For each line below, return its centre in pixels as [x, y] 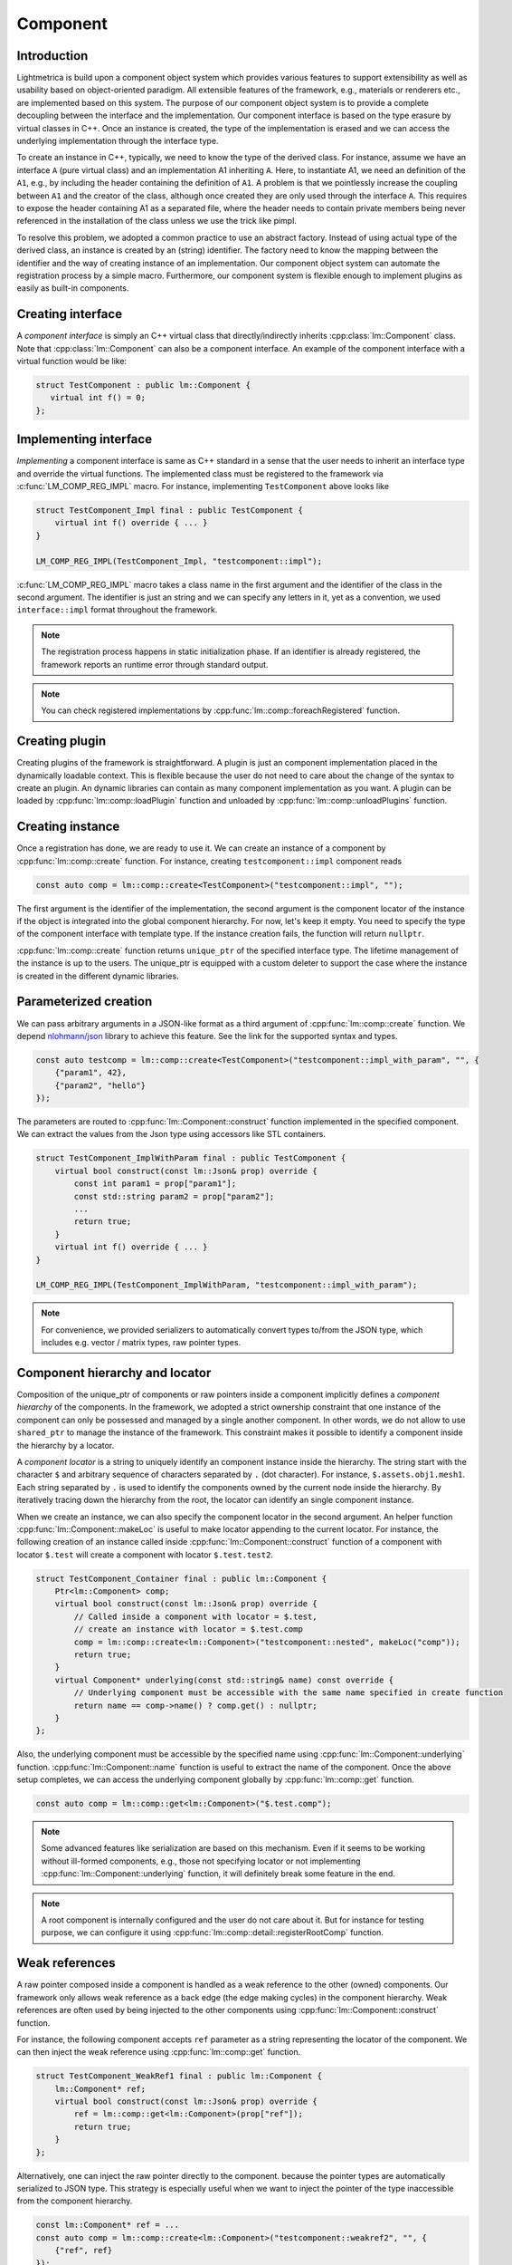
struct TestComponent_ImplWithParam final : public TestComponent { [191, 1158]
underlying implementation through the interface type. [118, 141]
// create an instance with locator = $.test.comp [188, 1629]
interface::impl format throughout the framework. [117, 610]
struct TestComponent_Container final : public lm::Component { [181, 1578]
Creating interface [69, 314]
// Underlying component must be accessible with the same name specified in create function [289, 1693]
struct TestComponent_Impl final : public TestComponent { [169, 511]
